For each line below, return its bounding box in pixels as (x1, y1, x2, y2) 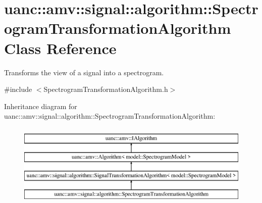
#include (4, 84, 32, 94)
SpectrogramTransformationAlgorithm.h (43, 84, 168, 94)
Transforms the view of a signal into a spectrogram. (4, 67, 164, 77)
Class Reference (4, 37, 117, 58)
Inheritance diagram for (4, 100, 77, 111)
